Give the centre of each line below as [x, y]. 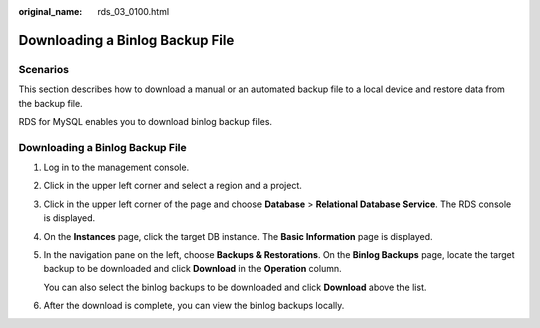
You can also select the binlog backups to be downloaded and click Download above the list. [235, 287]
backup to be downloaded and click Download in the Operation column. [192, 269]
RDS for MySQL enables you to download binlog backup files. [145, 121]
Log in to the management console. [116, 167]
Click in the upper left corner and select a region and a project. [172, 186]
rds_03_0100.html [133, 11]
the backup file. [51, 103]
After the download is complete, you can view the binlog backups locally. [194, 306]
